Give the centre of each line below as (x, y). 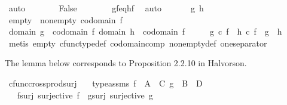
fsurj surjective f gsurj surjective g (85, 95)
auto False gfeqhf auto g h (106, 8)
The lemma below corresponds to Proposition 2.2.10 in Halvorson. (126, 63)
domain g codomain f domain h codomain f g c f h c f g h (145, 31)
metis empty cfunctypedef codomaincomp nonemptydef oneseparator (138, 43)
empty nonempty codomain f (65, 19)
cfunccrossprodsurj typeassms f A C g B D (106, 83)
